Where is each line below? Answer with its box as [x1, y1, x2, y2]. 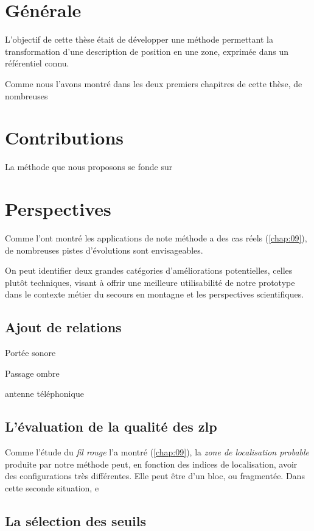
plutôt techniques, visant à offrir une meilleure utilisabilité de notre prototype [5, 276, 295, 288]
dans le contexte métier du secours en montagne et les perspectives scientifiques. [5, 288, 304, 301]
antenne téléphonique [5, 387, 84, 400]
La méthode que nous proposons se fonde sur [5, 160, 173, 173]
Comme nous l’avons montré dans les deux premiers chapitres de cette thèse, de [5, 77, 302, 90]
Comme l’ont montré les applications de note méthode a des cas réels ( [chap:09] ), [5, 231, 307, 244]
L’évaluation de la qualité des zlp [5, 417, 217, 436]
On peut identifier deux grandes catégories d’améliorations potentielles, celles [5, 264, 293, 277]
